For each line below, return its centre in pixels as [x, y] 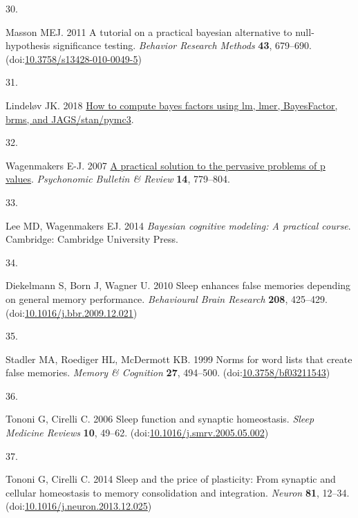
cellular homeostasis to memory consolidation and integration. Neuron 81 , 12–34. [178, 492]
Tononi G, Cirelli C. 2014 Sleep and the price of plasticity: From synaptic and [171, 479]
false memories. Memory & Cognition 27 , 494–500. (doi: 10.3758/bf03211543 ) [168, 372]
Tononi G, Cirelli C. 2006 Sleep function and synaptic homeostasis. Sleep [160, 419]
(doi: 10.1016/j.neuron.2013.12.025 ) [79, 506]
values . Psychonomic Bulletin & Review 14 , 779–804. [118, 179]
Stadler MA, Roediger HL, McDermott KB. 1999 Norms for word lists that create [179, 359]
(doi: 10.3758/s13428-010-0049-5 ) [74, 58]
